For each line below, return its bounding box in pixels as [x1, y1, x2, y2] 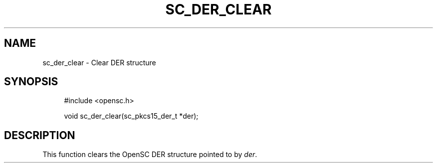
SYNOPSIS [4, 75, 58, 88]
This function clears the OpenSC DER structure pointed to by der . [42, 150, 257, 159]
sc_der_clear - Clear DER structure [42, 58, 156, 67]
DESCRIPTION [4, 129, 75, 142]
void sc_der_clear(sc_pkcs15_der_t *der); [64, 112, 199, 121]
